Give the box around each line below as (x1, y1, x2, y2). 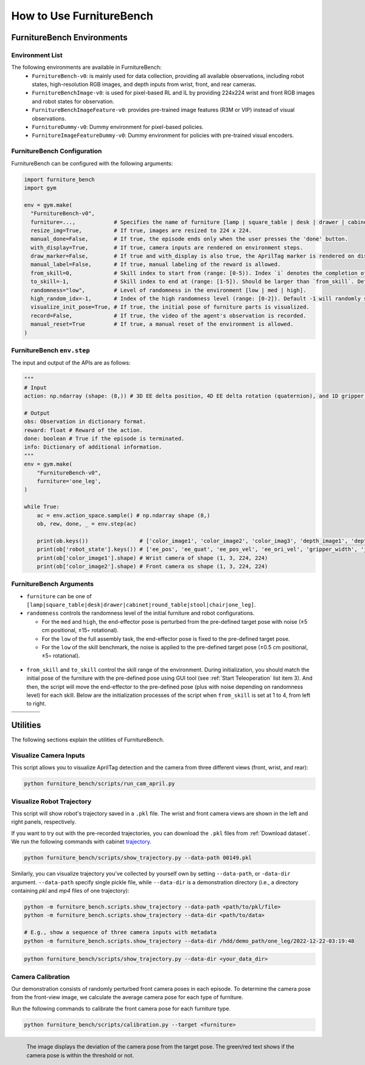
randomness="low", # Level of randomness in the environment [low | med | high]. (30, 287, 307, 293)
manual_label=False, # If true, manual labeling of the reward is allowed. (30, 261, 281, 268)
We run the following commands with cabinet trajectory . (11, 838, 152, 845)
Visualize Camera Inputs (11, 752, 85, 759)
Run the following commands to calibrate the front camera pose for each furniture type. (11, 1005, 231, 1012)
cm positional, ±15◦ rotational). (41, 627, 119, 634)
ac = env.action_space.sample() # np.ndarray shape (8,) (36, 512, 210, 519)
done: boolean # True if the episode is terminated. (24, 435, 185, 442)
